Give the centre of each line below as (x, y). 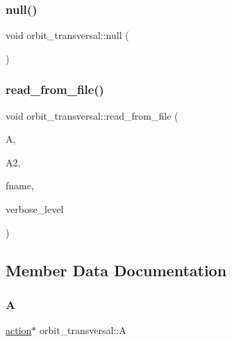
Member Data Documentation (116, 270)
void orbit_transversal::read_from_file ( (92, 115)
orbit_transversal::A (83, 330)
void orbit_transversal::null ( (67, 35)
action (19, 330)
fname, (20, 185)
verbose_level (35, 209)
